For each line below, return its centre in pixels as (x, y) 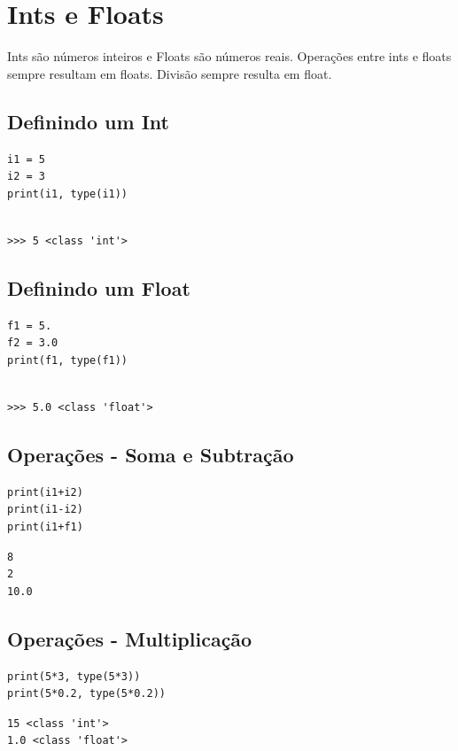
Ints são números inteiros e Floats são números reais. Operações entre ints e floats (229, 56)
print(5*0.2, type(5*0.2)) (86, 694)
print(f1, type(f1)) (68, 360)
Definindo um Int (88, 121)
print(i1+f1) (45, 527)
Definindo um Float (99, 287)
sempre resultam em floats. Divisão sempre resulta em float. (170, 73)
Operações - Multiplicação (130, 638)
